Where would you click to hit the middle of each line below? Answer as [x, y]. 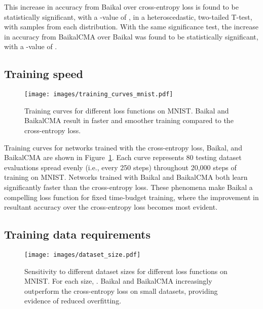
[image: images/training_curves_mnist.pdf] [99, 94]
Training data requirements [77, 234]
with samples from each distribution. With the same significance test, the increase [131, 27]
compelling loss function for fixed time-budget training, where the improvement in [131, 197]
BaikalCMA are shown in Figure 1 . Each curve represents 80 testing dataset [123, 157]
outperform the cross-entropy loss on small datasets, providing [121, 291]
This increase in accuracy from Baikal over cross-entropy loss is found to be [121, 7]
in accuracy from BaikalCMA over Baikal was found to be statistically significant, [131, 36]
